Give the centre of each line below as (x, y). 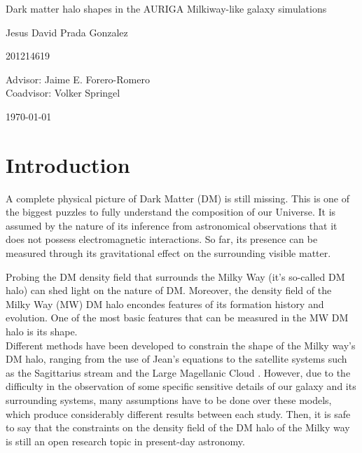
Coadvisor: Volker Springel (63, 93)
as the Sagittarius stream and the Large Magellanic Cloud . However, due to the (178, 372)
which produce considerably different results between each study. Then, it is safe (178, 413)
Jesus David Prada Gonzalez (67, 32)
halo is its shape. (42, 332)
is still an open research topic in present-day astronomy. (125, 441)
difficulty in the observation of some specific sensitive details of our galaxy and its (181, 386)
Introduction (68, 164)
